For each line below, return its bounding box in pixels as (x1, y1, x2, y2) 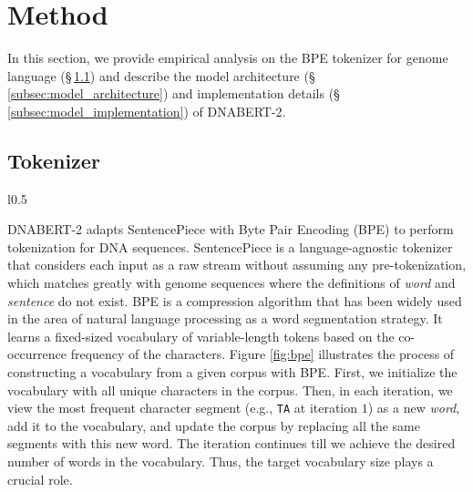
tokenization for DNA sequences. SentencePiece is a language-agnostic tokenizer (7, 237, 453, 256)
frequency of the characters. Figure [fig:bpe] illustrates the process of (70, 344, 455, 364)
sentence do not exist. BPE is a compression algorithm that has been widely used (7, 291, 462, 310)
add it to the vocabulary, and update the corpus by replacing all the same (7, 415, 420, 435)
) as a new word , (367, 398, 460, 417)
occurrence (7, 344, 67, 364)
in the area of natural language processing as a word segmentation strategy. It (7, 309, 443, 328)
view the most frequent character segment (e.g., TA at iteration (7, 398, 358, 417)
